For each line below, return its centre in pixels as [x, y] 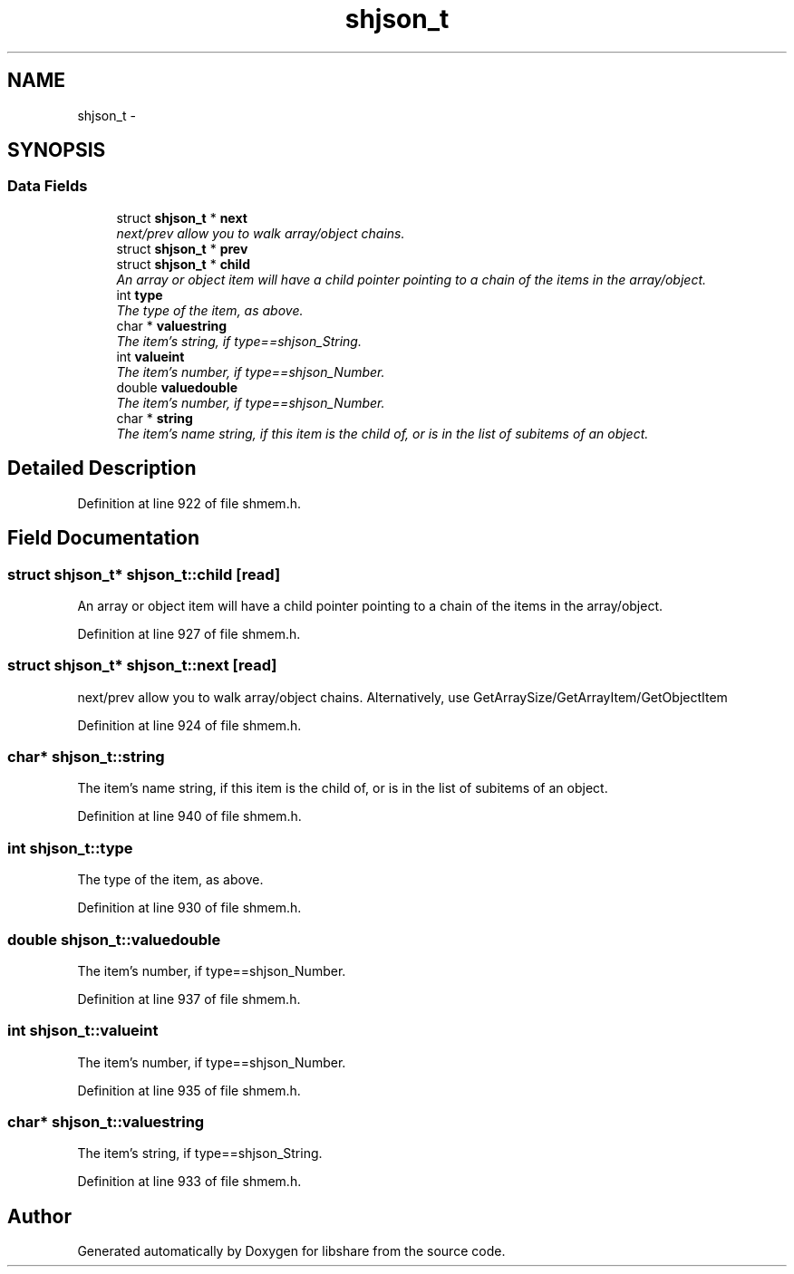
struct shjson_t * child [183, 264]
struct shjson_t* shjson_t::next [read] [142, 666]
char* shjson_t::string [86, 757]
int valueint [150, 356]
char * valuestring [172, 325]
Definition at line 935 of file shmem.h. [189, 1090]
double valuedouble [177, 387]
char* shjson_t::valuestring [106, 1122]
